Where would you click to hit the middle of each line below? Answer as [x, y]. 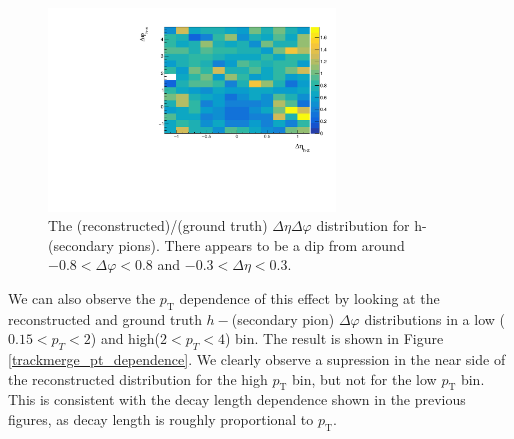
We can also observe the [82, 297]
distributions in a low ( [434, 318]
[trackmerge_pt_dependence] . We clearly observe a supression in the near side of [257, 359]
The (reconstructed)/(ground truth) [158, 225]
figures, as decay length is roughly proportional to [161, 419]
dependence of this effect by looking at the [309, 297]
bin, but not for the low [364, 378]
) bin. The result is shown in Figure [334, 338]
